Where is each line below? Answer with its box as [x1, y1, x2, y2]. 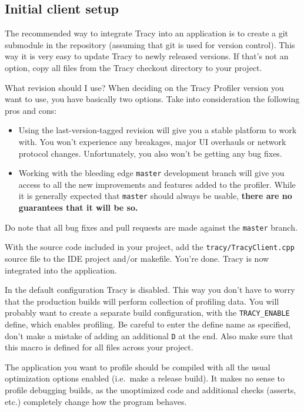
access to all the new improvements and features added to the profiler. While [18, 178, 296, 190]
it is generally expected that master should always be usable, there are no [18, 190, 292, 202]
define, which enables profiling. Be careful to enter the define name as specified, [5, 318, 291, 330]
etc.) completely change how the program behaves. [5, 395, 187, 407]
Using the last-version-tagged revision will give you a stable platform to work [18, 124, 297, 136]
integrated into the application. [5, 264, 117, 276]
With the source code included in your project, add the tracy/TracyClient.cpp [5, 241, 295, 253]
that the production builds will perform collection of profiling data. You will [5, 295, 279, 307]
